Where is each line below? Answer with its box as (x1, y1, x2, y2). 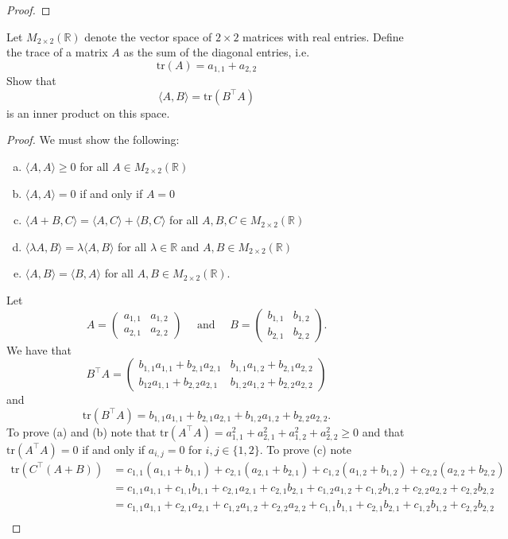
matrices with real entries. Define (242, 28, 404, 45)
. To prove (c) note (259, 440, 351, 457)
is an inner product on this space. (6, 104, 170, 121)
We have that (6, 341, 72, 358)
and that (362, 423, 405, 440)
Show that (6, 72, 56, 89)
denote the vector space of (84, 28, 212, 45)
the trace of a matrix (6, 44, 108, 60)
